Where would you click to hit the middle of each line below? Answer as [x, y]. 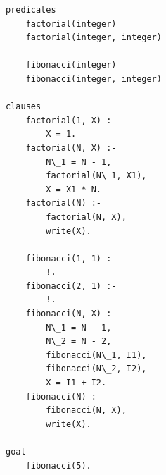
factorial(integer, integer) [94, 38]
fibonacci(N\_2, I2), [96, 369]
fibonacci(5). [58, 465]
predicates [31, 10]
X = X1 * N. [74, 189]
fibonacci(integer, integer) [94, 79]
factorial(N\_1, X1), [96, 176]
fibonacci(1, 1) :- [71, 258]
